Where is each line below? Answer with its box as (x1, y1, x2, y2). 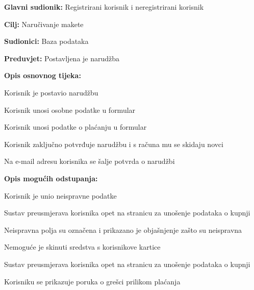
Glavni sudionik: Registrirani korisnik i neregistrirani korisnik (4, 2, 204, 12)
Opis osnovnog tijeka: (4, 70, 81, 81)
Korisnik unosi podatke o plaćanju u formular (4, 122, 147, 132)
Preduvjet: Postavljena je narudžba (4, 53, 120, 63)
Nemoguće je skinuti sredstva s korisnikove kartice (4, 241, 161, 252)
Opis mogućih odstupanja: (4, 173, 98, 183)
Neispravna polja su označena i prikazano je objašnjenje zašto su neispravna (4, 224, 242, 235)
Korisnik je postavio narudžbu (4, 87, 98, 98)
